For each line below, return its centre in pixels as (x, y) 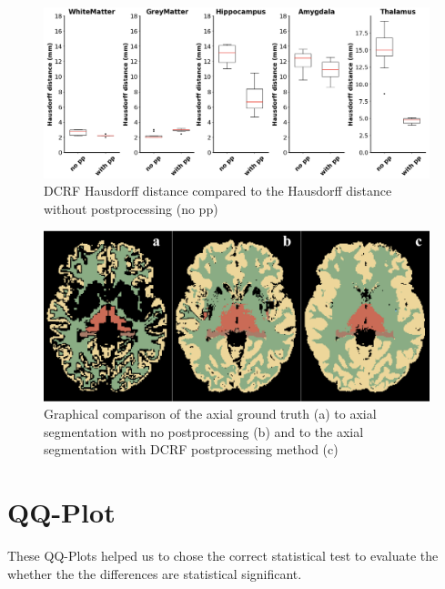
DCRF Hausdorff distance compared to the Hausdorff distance (218, 191)
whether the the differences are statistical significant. (155, 573)
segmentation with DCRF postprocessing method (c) (191, 449)
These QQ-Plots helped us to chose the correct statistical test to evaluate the (223, 555)
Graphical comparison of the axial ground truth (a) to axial (210, 414)
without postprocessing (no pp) (131, 208)
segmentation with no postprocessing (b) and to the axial (204, 431)
